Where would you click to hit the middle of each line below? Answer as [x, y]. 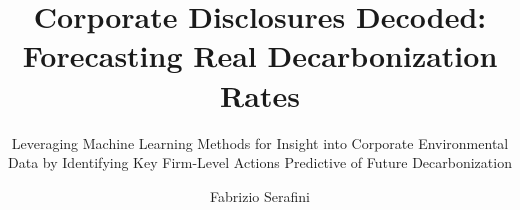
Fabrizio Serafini [260, 195]
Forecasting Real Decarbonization [260, 55]
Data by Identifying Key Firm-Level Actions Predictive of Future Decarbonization [260, 162]
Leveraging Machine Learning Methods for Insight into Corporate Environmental [260, 142]
